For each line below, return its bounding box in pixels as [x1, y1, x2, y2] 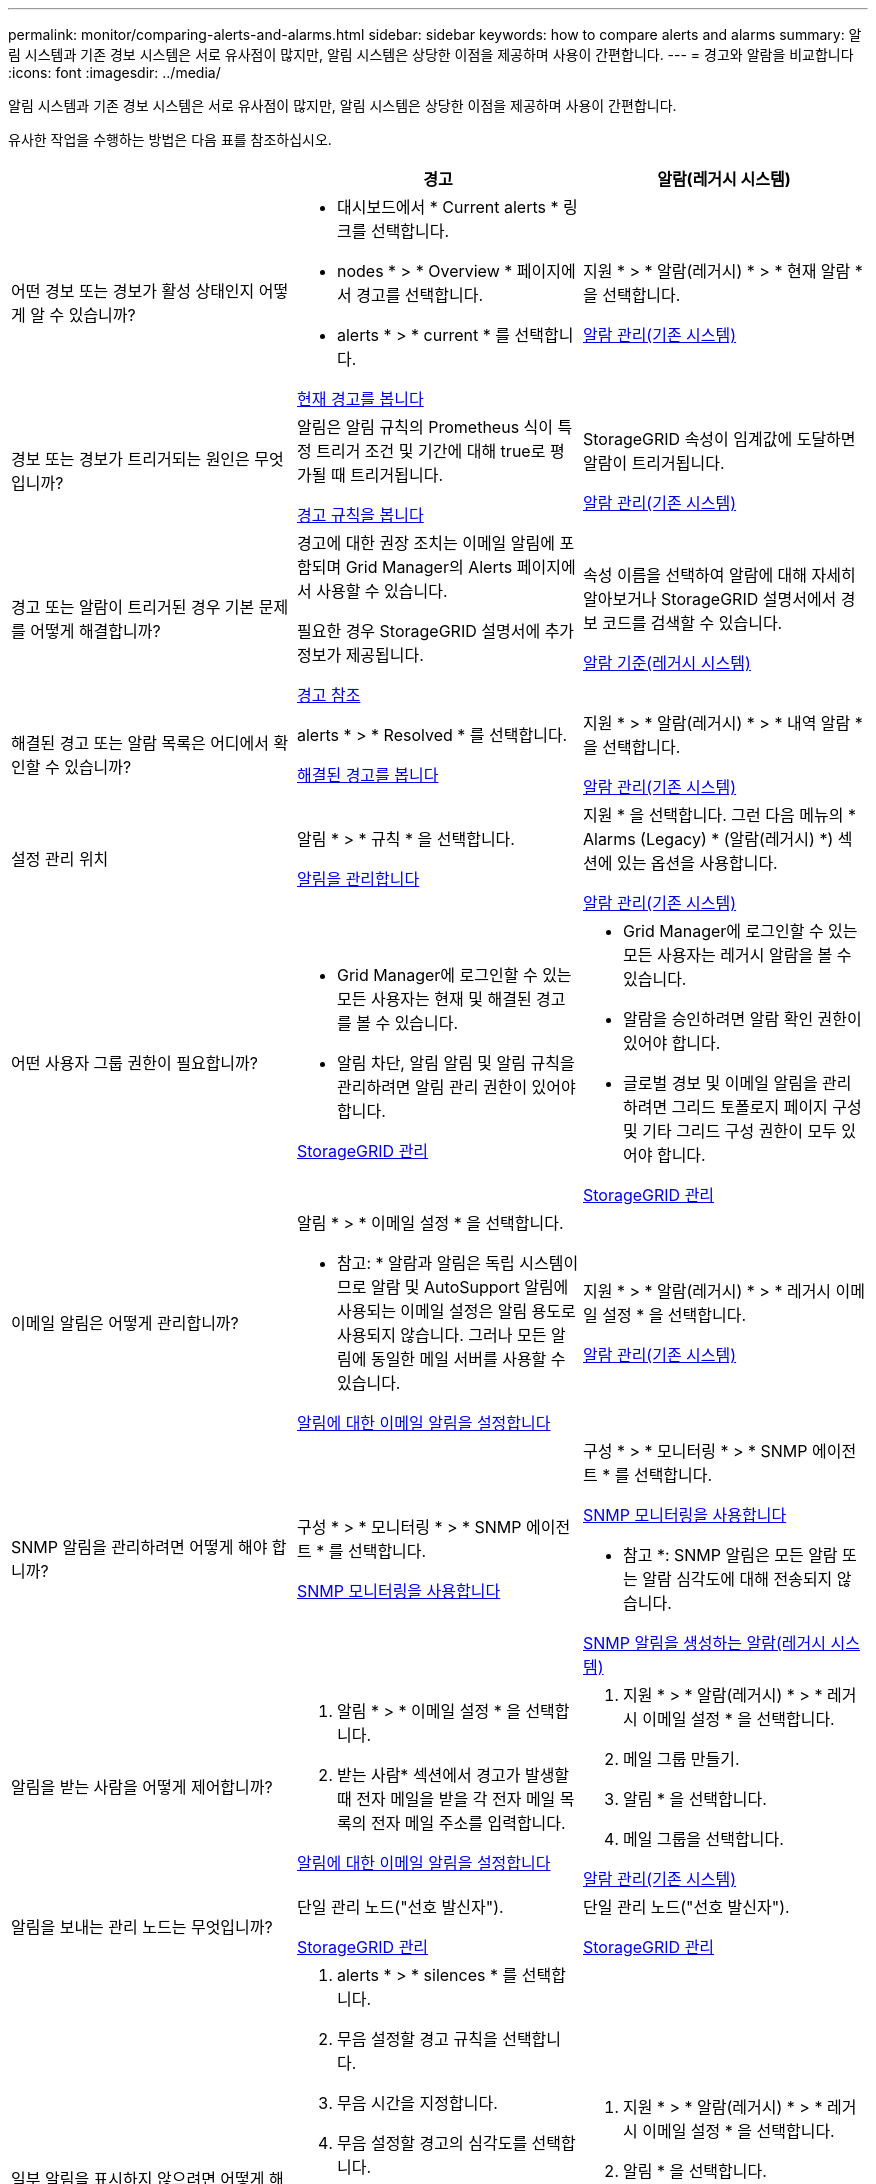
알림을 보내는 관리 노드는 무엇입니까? [11, 1917, 273, 1937]
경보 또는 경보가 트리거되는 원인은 [11, 449, 250, 469]
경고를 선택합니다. [356, 285, 484, 305]
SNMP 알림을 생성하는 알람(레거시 [582, 1633, 826, 1653]
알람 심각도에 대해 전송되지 [642, 1569, 833, 1589]
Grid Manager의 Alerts [345, 557, 513, 577]
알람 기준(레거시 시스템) [582, 653, 751, 673]
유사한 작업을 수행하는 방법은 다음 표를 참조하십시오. [8, 131, 332, 148]
